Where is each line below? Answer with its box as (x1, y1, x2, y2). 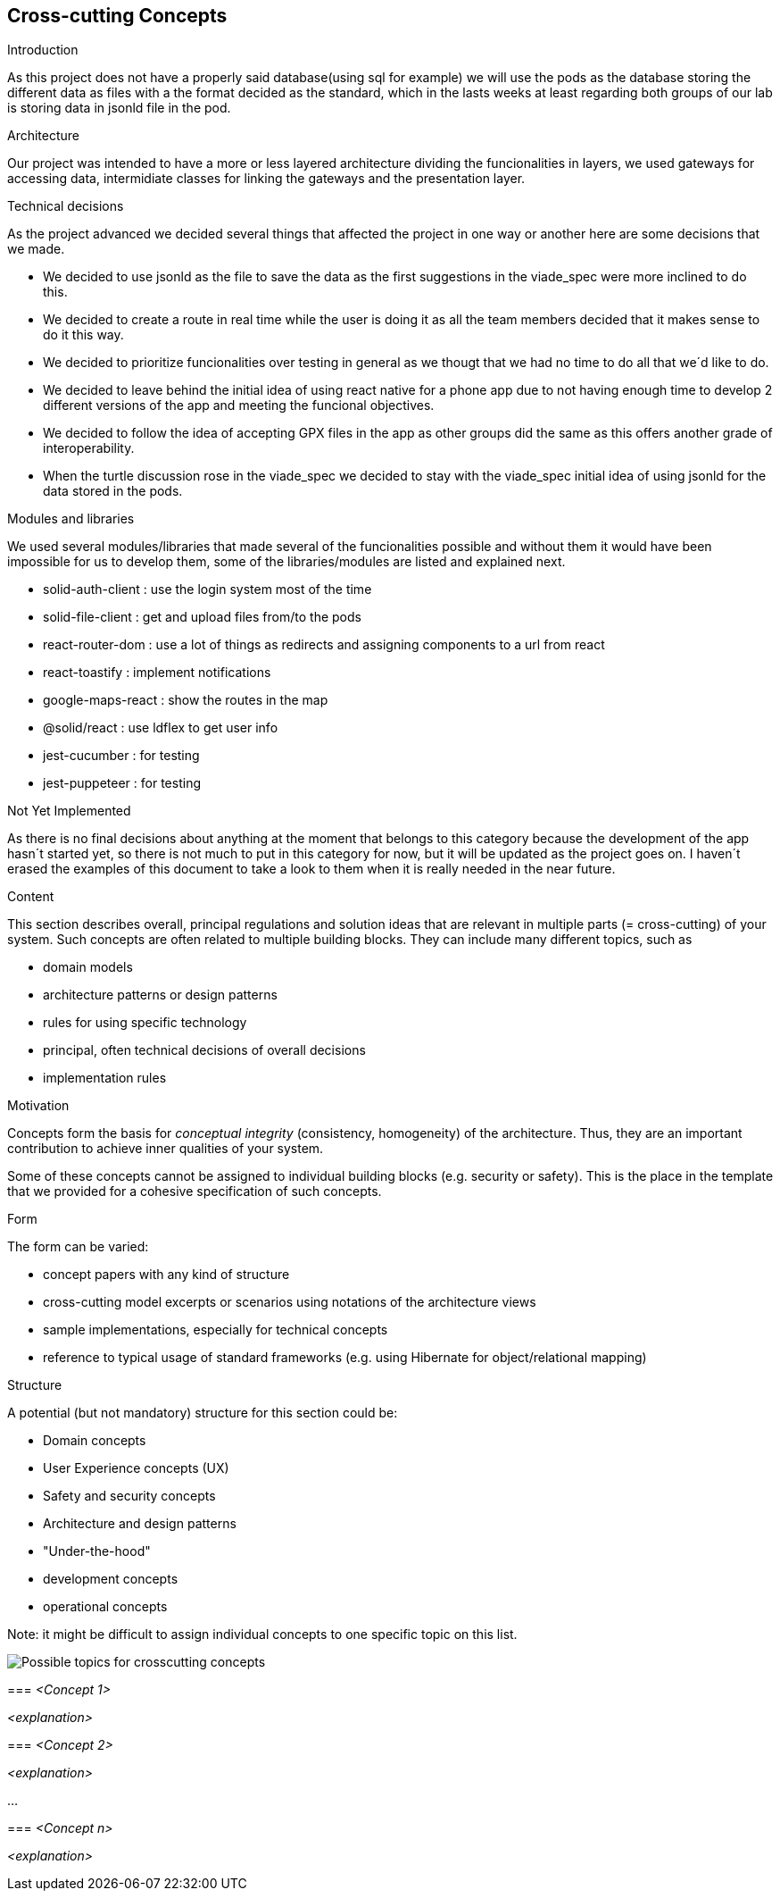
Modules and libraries (7, 511, 135, 527)
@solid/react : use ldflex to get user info (43, 720, 278, 736)
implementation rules (43, 1070, 167, 1086)
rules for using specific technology (43, 1015, 247, 1031)
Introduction (7, 42, 79, 58)
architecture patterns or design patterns (43, 987, 278, 1003)
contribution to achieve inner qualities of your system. (7, 1141, 324, 1157)
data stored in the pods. (43, 483, 183, 499)
